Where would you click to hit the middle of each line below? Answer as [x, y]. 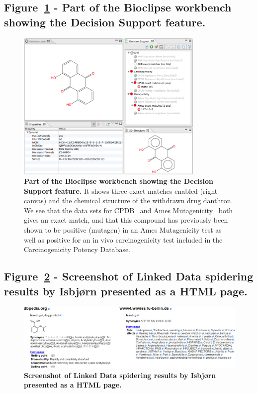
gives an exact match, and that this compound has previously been [126, 220]
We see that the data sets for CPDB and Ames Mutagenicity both [128, 210]
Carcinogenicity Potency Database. [77, 249]
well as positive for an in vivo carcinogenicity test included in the [123, 239]
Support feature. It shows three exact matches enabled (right [121, 191]
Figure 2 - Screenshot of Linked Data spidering [129, 276]
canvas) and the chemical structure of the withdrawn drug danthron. [128, 200]
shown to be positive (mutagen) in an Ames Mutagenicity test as [123, 230]
